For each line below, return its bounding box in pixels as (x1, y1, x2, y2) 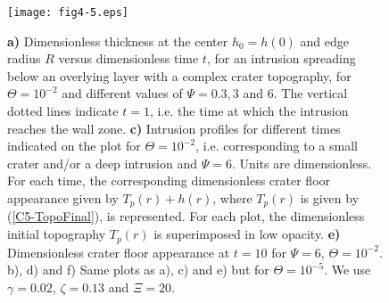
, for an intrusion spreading (206, 49, 356, 68)
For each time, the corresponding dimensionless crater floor (7, 171, 331, 190)
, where (212, 189, 252, 207)
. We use (324, 260, 371, 279)
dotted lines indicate (7, 102, 119, 120)
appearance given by (7, 189, 119, 207)
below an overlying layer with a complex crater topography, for (7, 66, 352, 85)
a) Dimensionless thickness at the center (7, 31, 228, 50)
